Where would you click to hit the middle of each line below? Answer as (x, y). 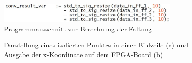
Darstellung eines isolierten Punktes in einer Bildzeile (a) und (96, 45)
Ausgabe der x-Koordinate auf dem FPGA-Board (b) (84, 54)
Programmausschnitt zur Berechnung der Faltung (78, 28)
